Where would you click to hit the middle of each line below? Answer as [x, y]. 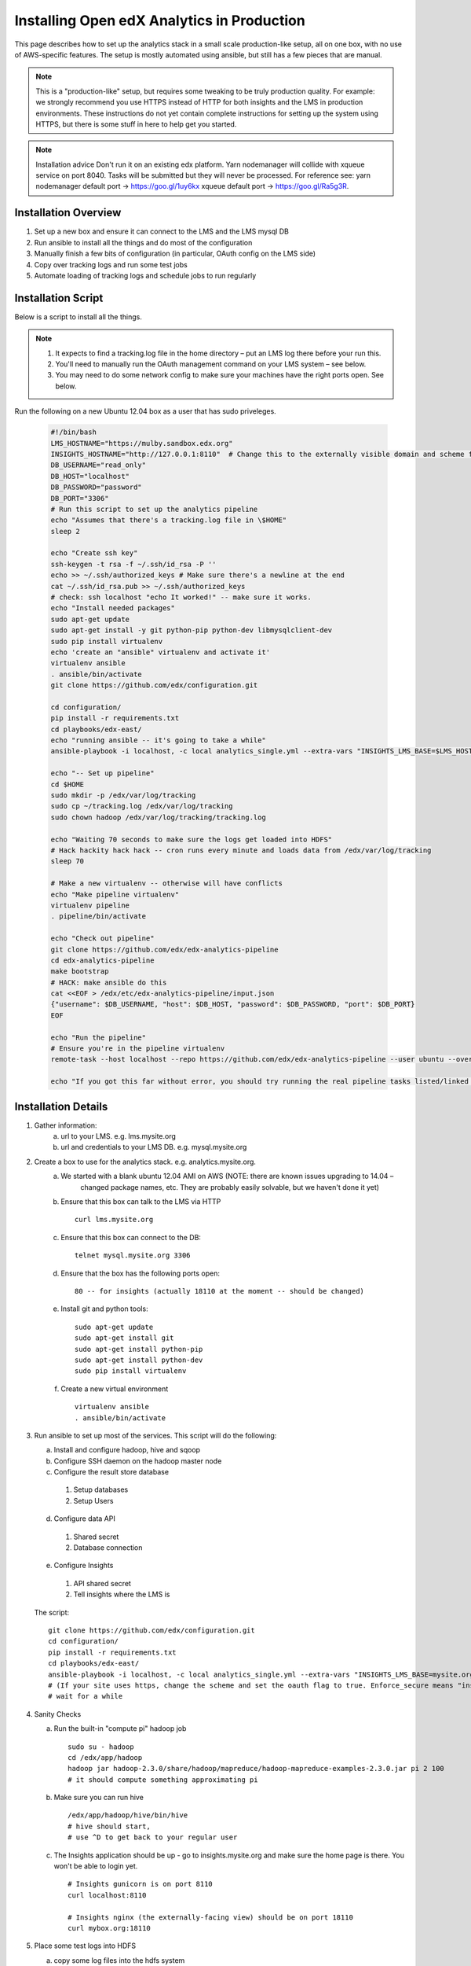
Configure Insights [84, 1566]
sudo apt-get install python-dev [139, 1360]
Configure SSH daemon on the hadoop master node [138, 1461]
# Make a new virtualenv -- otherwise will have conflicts [166, 884]
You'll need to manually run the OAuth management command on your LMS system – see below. [211, 364]
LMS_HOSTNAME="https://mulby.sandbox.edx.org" [142, 443]
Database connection [108, 1548]
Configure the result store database [111, 1472]
